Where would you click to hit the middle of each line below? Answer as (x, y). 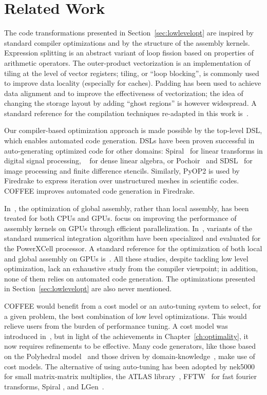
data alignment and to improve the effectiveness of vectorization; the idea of (124, 93)
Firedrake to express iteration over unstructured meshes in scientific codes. (122, 181)
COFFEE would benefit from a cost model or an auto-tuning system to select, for (133, 305)
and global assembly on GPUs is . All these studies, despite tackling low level (126, 258)
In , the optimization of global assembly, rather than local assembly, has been (127, 208)
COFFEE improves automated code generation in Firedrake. (100, 191)
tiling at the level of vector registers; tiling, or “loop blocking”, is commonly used (132, 73)
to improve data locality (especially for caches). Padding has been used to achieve (133, 83)
